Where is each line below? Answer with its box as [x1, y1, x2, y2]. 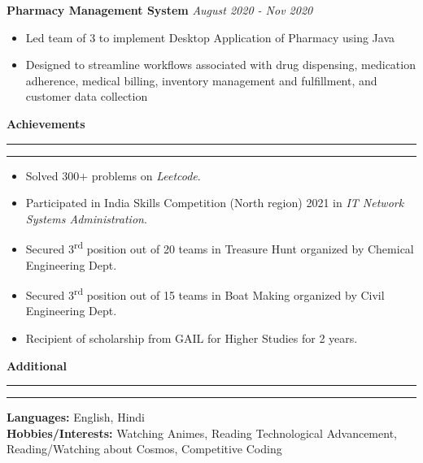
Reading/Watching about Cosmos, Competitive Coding [7, 440, 282, 457]
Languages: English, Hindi [7, 409, 146, 426]
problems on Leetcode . [91, 167, 201, 184]
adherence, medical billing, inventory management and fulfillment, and [25, 71, 377, 89]
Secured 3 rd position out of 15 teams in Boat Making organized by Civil [25, 284, 385, 303]
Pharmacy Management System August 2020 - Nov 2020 [7, 2, 313, 18]
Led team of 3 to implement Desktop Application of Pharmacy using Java [25, 28, 395, 45]
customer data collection [25, 88, 148, 105]
